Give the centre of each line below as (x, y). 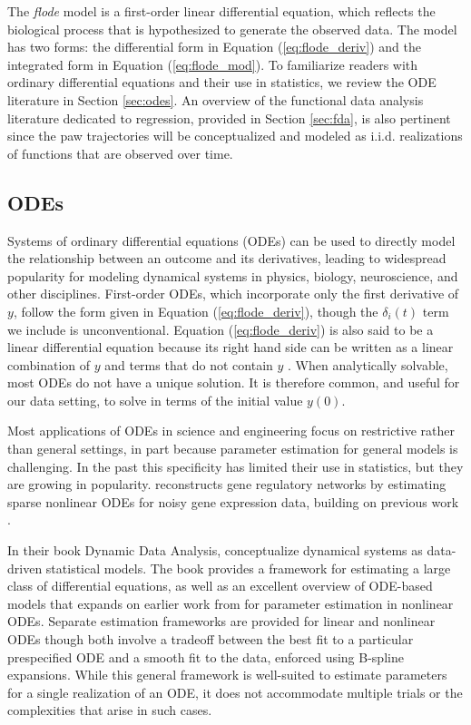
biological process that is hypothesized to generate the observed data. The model (232, 29)
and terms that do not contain (189, 364)
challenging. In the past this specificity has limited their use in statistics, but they (235, 466)
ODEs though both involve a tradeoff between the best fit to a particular (211, 639)
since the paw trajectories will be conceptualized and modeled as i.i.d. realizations (235, 136)
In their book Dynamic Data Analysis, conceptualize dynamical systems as (215, 550)
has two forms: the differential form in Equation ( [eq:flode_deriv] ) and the (214, 47)
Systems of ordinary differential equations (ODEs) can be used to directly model (231, 240)
